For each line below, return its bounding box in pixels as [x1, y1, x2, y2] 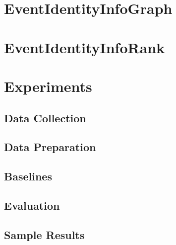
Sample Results [4, 227, 85, 242]
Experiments [4, 76, 92, 96]
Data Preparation [4, 139, 96, 155]
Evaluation [4, 197, 60, 213]
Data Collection [4, 110, 86, 125]
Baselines [4, 168, 52, 184]
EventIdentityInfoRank [4, 37, 165, 57]
